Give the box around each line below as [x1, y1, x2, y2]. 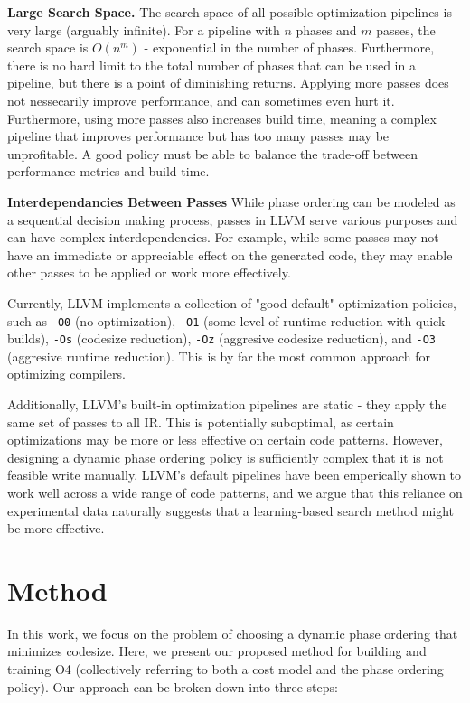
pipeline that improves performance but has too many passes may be [7, 127, 390, 145]
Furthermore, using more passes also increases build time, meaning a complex [7, 108, 437, 127]
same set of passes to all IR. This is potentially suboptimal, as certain [7, 412, 394, 431]
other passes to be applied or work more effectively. [7, 263, 291, 282]
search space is [7, 38, 89, 57]
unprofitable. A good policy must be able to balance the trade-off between [7, 144, 418, 163]
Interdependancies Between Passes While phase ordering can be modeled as [7, 192, 456, 211]
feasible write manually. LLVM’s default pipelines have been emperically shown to [7, 465, 462, 484]
